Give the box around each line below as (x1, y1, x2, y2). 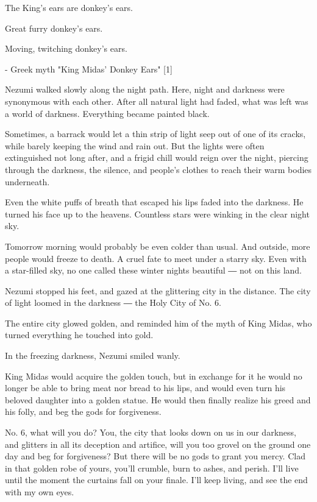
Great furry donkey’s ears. (5, 21, 103, 34)
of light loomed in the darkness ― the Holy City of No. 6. (5, 296, 221, 309)
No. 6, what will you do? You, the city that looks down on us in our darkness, (5, 426, 296, 439)
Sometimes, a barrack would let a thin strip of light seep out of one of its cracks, (5, 127, 306, 140)
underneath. (5, 175, 50, 188)
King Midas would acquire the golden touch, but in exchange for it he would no (5, 369, 302, 382)
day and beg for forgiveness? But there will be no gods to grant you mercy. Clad (5, 450, 305, 462)
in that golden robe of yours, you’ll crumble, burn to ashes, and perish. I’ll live (5, 461, 299, 474)
